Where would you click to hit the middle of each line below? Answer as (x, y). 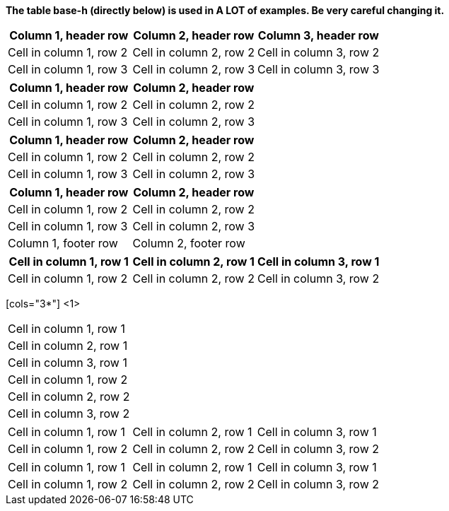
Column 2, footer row (189, 243)
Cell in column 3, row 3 (319, 69)
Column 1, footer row (63, 243)
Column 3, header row (318, 35)
